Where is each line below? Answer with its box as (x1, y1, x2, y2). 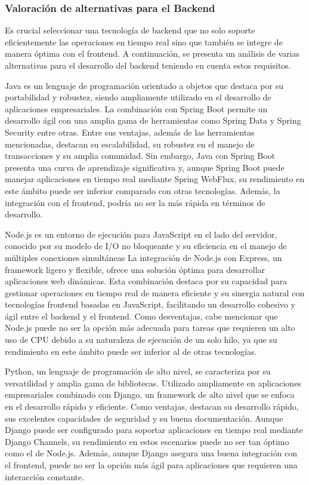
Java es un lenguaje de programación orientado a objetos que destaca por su (5, 79, 283, 91)
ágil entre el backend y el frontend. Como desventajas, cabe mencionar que (5, 309, 278, 322)
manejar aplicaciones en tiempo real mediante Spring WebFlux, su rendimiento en (5, 173, 305, 185)
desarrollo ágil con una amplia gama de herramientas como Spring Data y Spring (5, 114, 301, 127)
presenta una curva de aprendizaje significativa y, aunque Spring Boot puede (5, 161, 285, 173)
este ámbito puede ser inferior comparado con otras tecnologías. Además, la (5, 184, 280, 197)
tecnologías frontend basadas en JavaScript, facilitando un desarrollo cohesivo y (5, 298, 295, 311)
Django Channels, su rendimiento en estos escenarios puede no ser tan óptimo (5, 435, 289, 447)
